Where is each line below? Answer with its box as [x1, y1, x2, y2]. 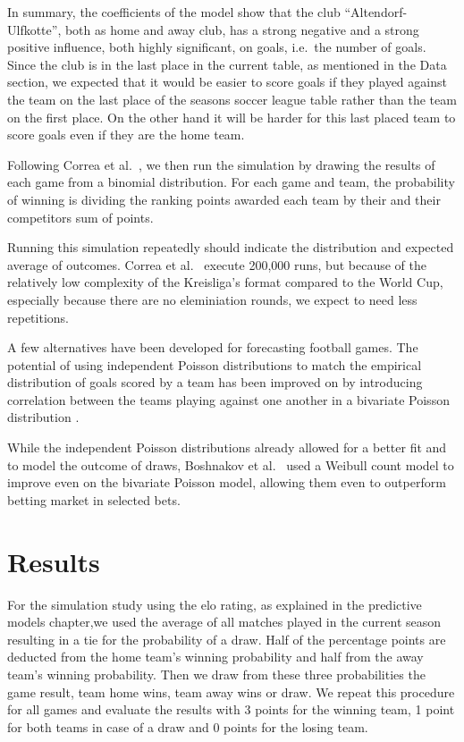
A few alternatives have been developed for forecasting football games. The [7, 338, 418, 357]
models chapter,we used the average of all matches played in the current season [7, 612, 442, 631]
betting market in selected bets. [7, 490, 181, 509]
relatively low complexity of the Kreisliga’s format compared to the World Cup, [7, 273, 443, 291]
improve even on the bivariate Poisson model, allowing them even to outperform [7, 473, 446, 492]
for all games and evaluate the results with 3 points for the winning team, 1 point [7, 700, 455, 719]
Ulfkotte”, [7, 20, 62, 38]
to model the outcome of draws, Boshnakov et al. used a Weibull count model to [7, 455, 454, 474]
